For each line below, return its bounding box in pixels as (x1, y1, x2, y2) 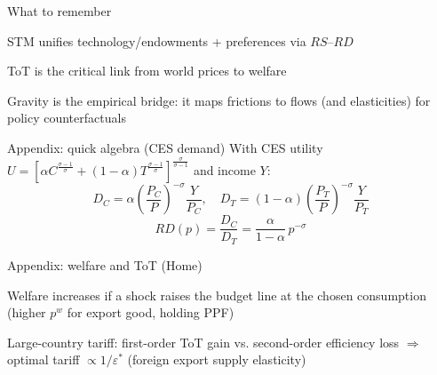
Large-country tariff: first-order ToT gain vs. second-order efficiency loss (7, 332, 400, 351)
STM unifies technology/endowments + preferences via (7, 31, 306, 50)
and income (193, 160, 256, 179)
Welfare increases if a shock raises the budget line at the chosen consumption (7, 285, 426, 304)
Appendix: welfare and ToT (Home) (7, 255, 203, 274)
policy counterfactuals (7, 108, 126, 127)
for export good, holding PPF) (67, 303, 234, 322)
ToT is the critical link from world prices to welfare (7, 61, 287, 80)
